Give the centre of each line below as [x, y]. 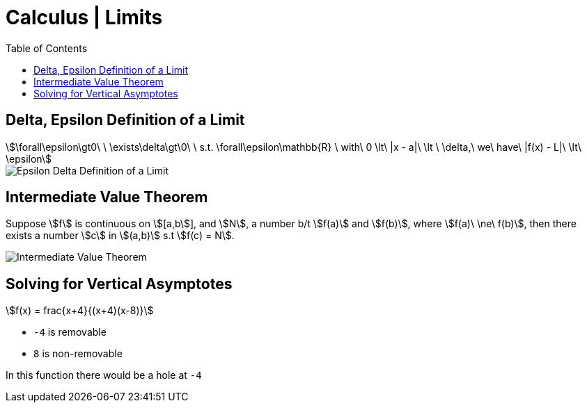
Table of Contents [47, 48]
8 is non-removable [78, 354]
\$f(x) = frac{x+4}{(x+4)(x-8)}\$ [80, 311]
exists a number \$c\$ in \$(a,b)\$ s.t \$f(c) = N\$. [120, 236]
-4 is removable [70, 332]
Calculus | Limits [84, 17]
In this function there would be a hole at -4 [104, 375]
